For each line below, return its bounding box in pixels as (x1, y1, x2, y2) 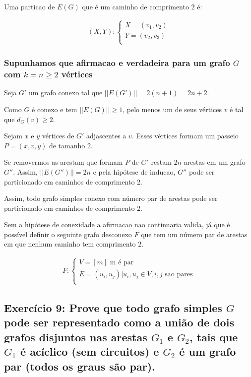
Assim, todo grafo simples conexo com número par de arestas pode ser (4, 193, 218, 203)
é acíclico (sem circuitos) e (20, 344, 159, 359)
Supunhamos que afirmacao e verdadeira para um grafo (4, 57, 230, 69)
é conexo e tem (32, 104, 77, 114)
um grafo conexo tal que (28, 87, 103, 98)
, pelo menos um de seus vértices (123, 104, 222, 114)
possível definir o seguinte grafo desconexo (4, 229, 132, 239)
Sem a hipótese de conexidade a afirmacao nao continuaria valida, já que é (4, 219, 230, 230)
